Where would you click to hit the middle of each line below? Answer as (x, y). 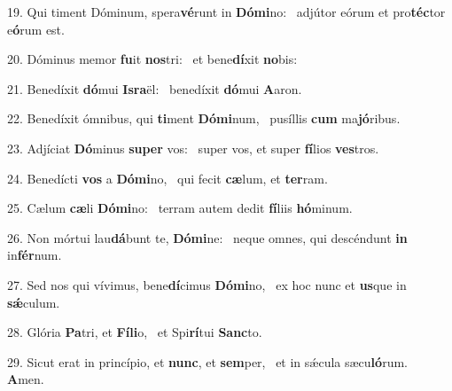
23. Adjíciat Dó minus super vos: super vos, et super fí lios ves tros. (193, 148)
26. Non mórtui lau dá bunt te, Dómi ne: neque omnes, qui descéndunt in (207, 237)
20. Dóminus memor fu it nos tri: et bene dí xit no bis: (152, 59)
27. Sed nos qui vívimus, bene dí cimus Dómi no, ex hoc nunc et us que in (207, 284)
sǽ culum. (34, 302)
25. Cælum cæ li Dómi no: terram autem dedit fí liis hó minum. (180, 208)
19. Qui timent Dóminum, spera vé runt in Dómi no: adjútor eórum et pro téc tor (226, 12)
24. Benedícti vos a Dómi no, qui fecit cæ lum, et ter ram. (168, 178)
